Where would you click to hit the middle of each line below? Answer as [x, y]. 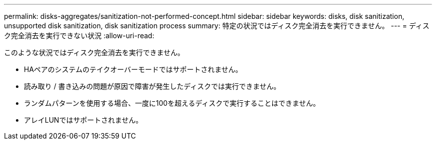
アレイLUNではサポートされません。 [83, 120]
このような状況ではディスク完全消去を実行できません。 [94, 52]
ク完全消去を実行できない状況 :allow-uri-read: [79, 36]
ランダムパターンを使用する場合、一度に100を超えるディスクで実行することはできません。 [172, 103]
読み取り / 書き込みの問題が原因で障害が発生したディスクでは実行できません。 [152, 86]
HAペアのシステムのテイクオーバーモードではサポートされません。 [133, 69]
